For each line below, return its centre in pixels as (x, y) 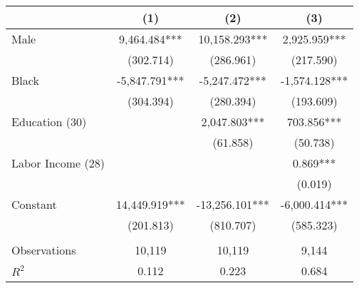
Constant (34, 204)
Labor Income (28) (58, 163)
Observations (44, 250)
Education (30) (49, 122)
